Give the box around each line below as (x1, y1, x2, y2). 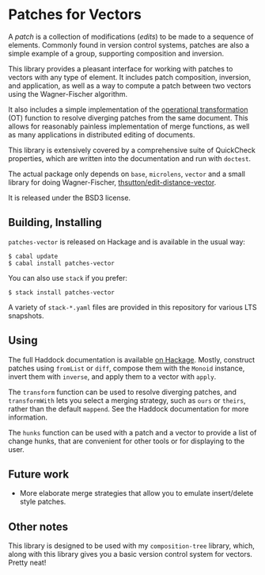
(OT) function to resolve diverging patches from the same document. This (8, 113, 248, 122)
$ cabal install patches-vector (8, 259, 115, 267)
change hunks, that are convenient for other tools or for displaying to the (8, 436, 245, 446)
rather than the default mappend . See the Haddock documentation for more (8, 404, 249, 413)
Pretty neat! (8, 558, 47, 568)
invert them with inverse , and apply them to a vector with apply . (8, 371, 217, 381)
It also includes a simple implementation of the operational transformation (8, 105, 248, 114)
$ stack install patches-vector (8, 288, 115, 297)
